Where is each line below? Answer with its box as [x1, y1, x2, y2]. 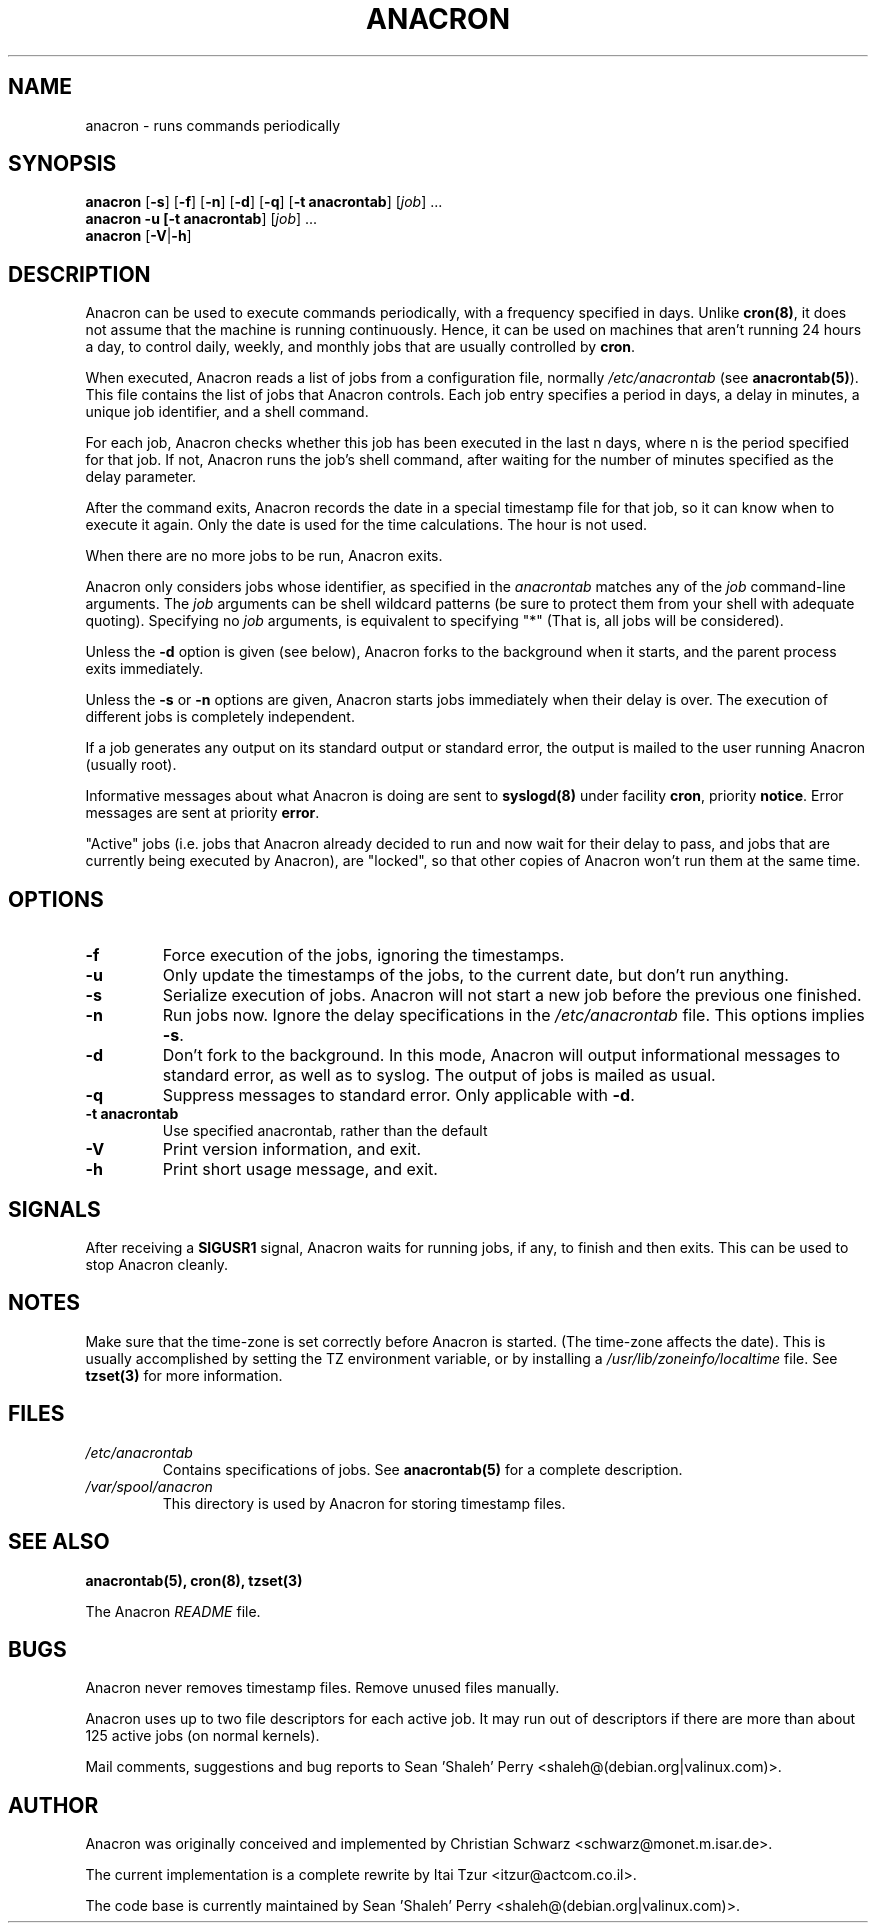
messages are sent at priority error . [85, 804, 320, 822]
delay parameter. [85, 468, 197, 486]
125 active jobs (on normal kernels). [85, 1727, 320, 1745]
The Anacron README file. [85, 1602, 261, 1620]
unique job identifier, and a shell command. [85, 403, 369, 421]
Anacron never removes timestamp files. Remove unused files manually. [85, 1679, 560, 1697]
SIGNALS [8, 1196, 101, 1222]
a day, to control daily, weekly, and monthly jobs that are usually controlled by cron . [85, 338, 636, 356]
